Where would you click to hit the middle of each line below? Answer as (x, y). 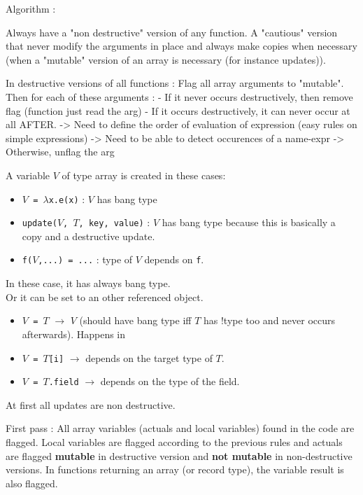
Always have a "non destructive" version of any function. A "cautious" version (172, 32)
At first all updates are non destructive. (91, 404)
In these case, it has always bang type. (88, 283)
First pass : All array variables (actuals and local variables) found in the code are (180, 428)
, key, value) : (114, 222)
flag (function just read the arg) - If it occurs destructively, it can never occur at (178, 110)
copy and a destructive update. (88, 236)
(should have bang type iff (135, 320)
